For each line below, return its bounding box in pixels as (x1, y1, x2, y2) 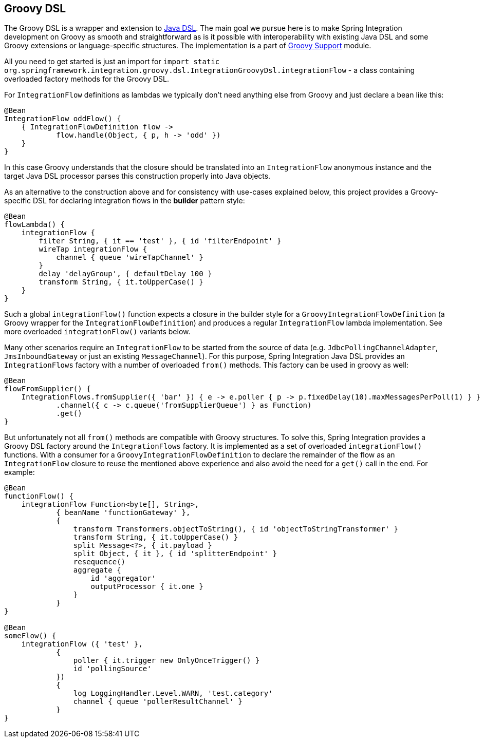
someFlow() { (4, 632, 57, 640)
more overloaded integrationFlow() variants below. (4, 327, 191, 336)
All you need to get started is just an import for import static (4, 57, 220, 66)
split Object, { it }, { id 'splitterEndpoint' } (73, 549, 277, 558)
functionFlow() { (4, 492, 73, 501)
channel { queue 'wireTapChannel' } (56, 253, 203, 262)
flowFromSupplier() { (4, 385, 91, 393)
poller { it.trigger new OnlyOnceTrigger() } (73, 656, 260, 665)
